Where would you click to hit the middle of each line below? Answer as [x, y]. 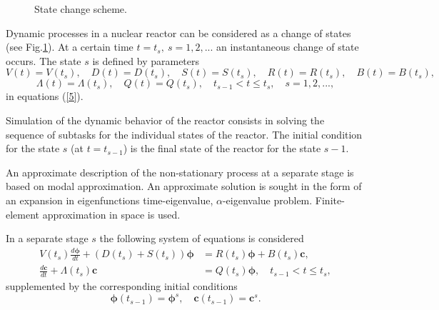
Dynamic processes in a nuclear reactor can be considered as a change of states [178, 32]
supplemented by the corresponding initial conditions [122, 286]
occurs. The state [44, 60]
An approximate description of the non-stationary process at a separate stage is [180, 172]
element [23, 214]
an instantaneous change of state [288, 47]
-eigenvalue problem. [267, 200]
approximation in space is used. [111, 214]
